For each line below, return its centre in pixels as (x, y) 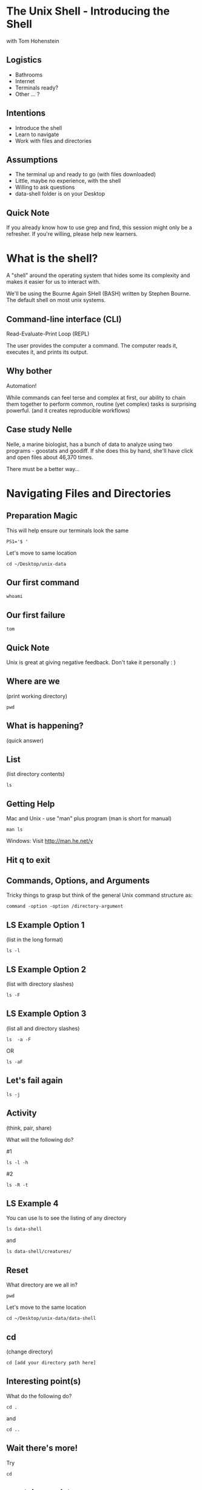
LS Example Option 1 (45, 925)
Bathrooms (29, 75)
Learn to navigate (37, 134)
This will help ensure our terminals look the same (68, 530)
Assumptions (32, 160)
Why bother (29, 371)
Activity (22, 1113)
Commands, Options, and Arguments (78, 881)
